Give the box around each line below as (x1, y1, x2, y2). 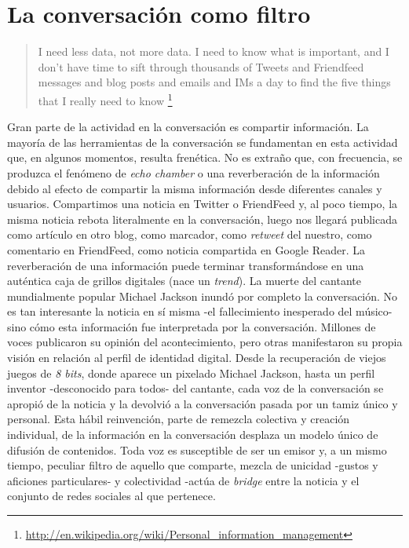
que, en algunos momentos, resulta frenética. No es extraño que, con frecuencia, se (7, 149, 403, 166)
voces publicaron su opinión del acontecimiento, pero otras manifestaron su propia (7, 334, 403, 350)
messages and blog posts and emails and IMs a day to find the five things (38, 74, 391, 90)
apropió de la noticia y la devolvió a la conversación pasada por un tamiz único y (7, 395, 398, 411)
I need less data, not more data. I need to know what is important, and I (38, 43, 389, 60)
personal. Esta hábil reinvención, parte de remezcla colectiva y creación (7, 411, 350, 427)
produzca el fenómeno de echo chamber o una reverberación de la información (7, 164, 380, 181)
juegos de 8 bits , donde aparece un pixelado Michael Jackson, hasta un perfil (7, 364, 375, 381)
